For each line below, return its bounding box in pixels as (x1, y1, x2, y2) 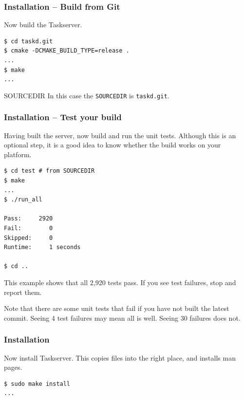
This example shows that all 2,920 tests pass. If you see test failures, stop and (4, 277, 236, 287)
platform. (4, 149, 32, 159)
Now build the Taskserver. (4, 19, 82, 30)
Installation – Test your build (4, 111, 122, 123)
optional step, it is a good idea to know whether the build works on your (4, 140, 221, 150)
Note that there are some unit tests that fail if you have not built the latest (4, 303, 229, 313)
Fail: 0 (4, 225, 53, 232)
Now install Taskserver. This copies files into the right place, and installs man (4, 352, 236, 363)
